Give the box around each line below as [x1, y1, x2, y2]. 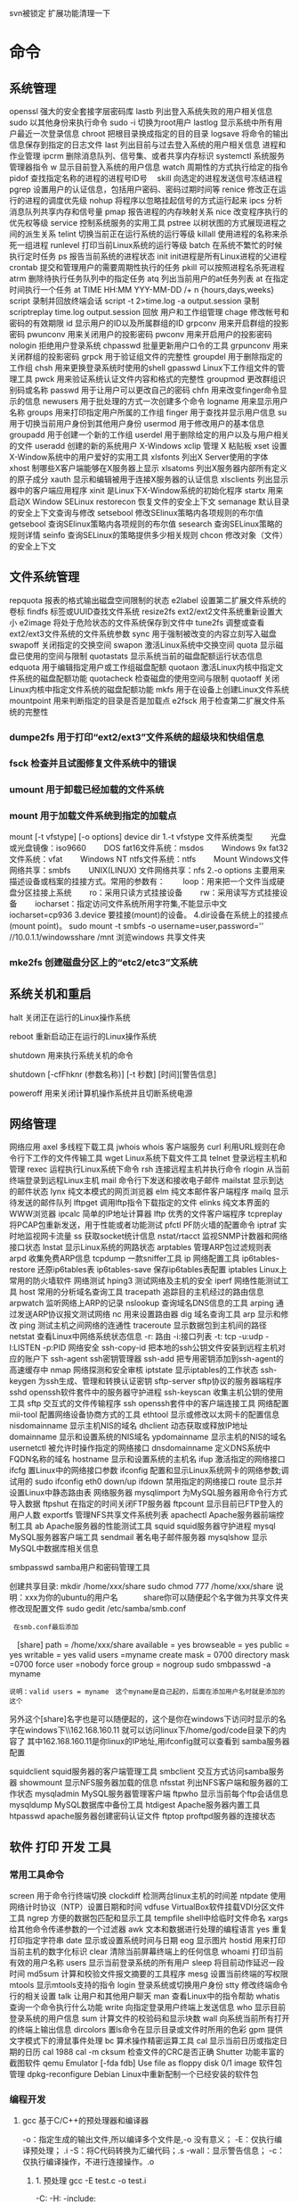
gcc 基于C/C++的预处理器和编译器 [21, 2115, 149, 2126]
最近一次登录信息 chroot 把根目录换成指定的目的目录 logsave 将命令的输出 [16, 128, 289, 138]
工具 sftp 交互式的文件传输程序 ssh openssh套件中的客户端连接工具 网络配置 [9, 1398, 289, 1409]
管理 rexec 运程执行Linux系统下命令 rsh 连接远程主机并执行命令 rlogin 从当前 [9, 1163, 290, 1175]
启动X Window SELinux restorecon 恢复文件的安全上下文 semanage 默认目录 [9, 496, 290, 507]
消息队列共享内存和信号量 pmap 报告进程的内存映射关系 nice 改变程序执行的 [9, 206, 288, 217]
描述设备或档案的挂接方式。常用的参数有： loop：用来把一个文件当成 [9, 875, 278, 886]
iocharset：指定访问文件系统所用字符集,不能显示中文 [34, 898, 228, 908]
